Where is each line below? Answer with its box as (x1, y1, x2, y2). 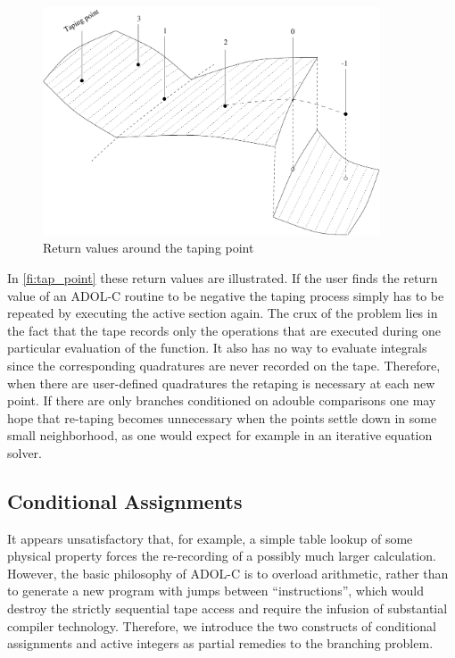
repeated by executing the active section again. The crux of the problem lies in (7, 304, 438, 322)
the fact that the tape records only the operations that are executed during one (7, 321, 442, 339)
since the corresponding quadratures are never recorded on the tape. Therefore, (7, 355, 441, 374)
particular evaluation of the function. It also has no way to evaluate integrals (7, 338, 427, 357)
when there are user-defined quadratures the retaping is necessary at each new (7, 373, 435, 392)
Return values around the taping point (43, 238, 254, 257)
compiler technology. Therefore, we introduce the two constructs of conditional (7, 616, 437, 635)
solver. (7, 443, 43, 462)
